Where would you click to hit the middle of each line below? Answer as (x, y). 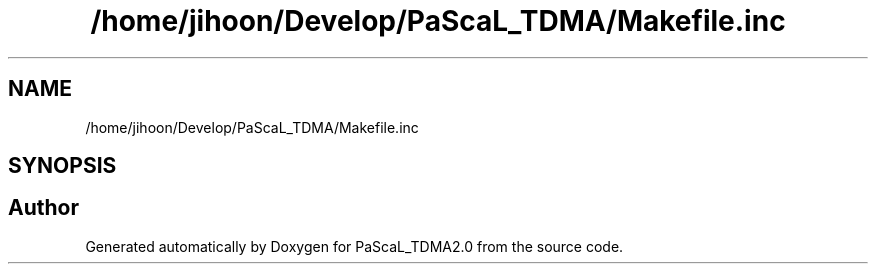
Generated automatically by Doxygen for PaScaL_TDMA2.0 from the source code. (354, 246)
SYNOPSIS (62, 166)
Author (43, 208)
